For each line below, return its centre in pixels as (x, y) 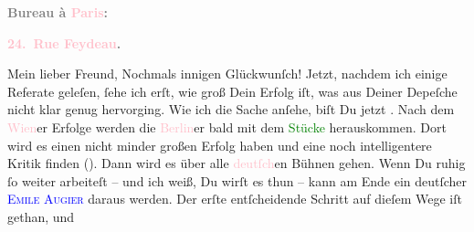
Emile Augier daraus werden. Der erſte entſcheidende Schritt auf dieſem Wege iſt (235, 199)
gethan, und (41, 216)
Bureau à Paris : (58, 12)
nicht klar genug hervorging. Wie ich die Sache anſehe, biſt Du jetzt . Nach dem (231, 109)
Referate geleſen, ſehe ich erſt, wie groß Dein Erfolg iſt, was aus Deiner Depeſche (232, 91)
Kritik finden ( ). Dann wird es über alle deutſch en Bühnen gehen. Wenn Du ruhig (237, 163)
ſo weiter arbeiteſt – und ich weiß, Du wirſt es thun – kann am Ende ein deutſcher (237, 180)
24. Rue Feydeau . (64, 42)
